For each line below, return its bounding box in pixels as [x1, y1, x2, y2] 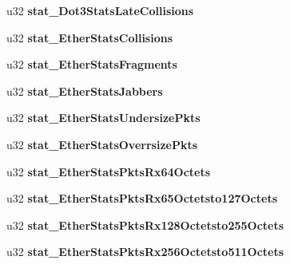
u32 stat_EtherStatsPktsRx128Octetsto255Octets [6, 216, 284, 233]
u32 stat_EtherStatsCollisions [6, 29, 173, 45]
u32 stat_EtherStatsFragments [6, 56, 177, 73]
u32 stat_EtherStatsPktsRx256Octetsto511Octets [6, 243, 284, 260]
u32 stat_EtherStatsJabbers [6, 82, 163, 99]
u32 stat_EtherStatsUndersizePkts [6, 109, 201, 126]
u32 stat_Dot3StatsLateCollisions [6, 2, 194, 18]
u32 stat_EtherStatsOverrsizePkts [6, 136, 198, 152]
